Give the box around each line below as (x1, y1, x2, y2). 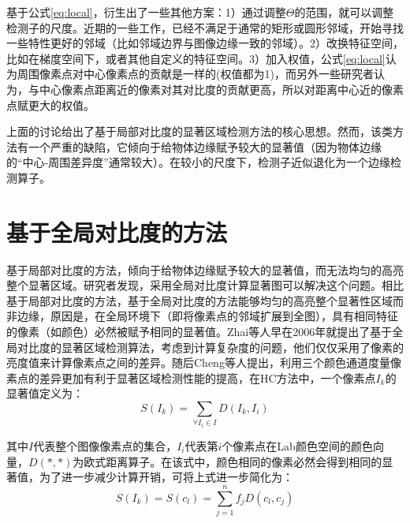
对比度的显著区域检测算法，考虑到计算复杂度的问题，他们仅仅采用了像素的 (17, 338, 404, 355)
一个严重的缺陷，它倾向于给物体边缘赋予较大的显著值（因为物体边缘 (28, 138, 382, 155)
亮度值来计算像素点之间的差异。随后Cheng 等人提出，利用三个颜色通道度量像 (6, 354, 401, 371)
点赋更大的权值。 (6, 96, 95, 113)
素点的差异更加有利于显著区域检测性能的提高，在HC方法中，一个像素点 (6, 369, 376, 386)
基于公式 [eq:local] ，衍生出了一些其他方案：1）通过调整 (6, 4, 286, 20)
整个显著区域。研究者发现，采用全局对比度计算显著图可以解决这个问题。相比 (6, 277, 404, 293)
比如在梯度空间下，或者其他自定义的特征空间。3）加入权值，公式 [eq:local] (6, 50, 386, 66)
